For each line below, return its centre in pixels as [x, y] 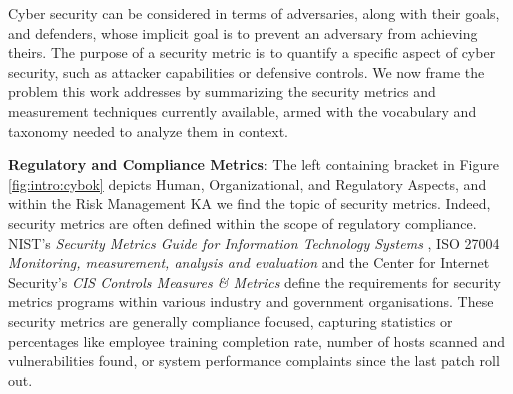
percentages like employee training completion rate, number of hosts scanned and [257, 340]
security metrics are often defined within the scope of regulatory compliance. [242, 222]
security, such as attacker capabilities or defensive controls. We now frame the [246, 71]
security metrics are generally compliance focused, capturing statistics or [230, 320]
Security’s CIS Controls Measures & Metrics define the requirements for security [254, 281]
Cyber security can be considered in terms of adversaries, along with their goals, [254, 13]
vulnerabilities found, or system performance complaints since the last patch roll [254, 360]
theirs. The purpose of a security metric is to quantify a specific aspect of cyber [252, 52]
